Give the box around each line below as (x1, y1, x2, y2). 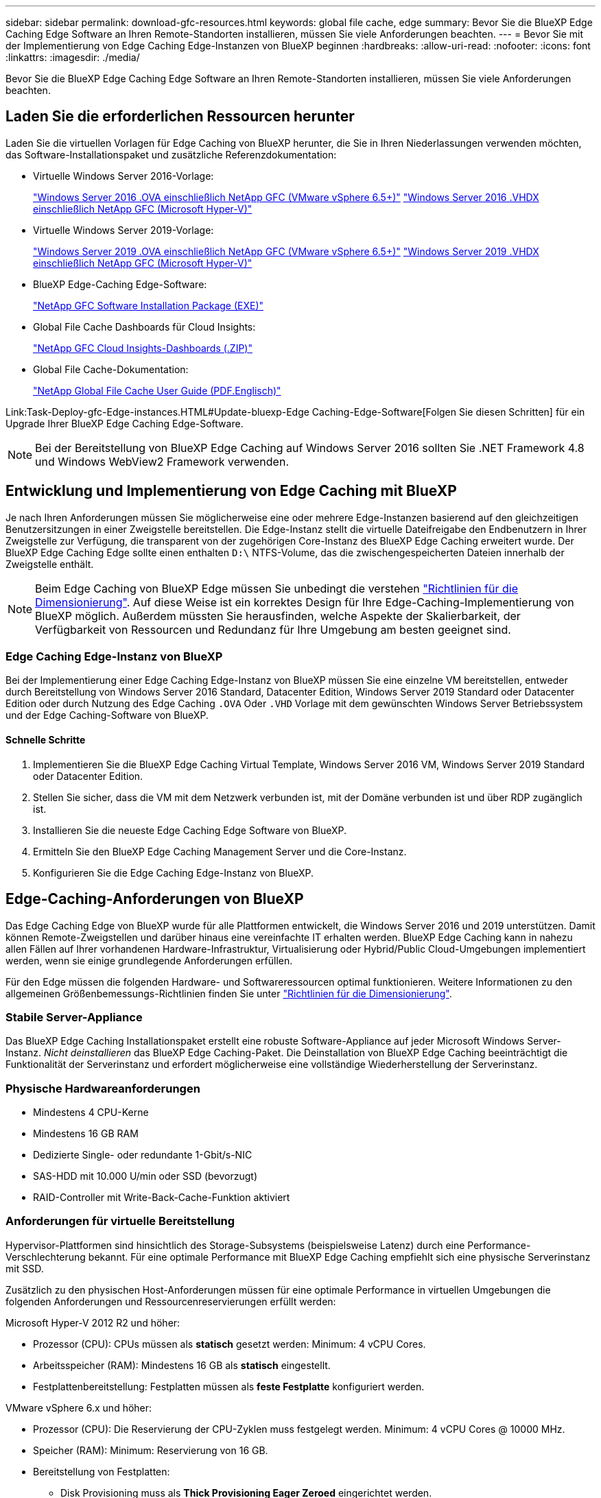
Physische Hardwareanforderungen (5, 1081, 200, 1095)
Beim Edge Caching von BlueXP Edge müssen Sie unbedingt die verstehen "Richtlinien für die (35, 581, 518, 595)
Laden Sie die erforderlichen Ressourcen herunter (5, 108, 355, 126)
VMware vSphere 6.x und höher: (5, 1401, 152, 1414)
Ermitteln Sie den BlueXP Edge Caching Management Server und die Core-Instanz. (33, 845, 407, 857)
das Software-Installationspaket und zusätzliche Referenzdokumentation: (5, 148, 337, 160)
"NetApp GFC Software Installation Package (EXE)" (33, 299, 264, 311)
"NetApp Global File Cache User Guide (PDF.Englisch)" (33, 384, 281, 396)
